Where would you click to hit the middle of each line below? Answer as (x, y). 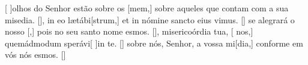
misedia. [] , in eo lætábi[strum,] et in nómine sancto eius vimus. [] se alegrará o (150, 19)
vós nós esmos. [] (35, 55)
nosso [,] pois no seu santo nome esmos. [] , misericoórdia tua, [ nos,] (129, 31)
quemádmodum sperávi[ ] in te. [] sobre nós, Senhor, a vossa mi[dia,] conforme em (154, 43)
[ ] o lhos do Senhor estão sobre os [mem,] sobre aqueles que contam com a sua (147, 8)
